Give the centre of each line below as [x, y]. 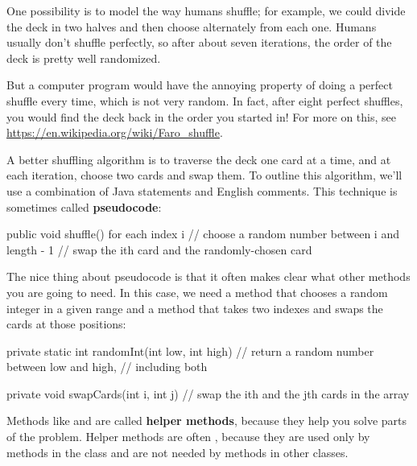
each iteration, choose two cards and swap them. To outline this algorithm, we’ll [204, 175]
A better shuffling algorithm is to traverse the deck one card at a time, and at [199, 159]
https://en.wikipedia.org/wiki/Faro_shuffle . [115, 132]
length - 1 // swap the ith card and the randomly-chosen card [159, 249]
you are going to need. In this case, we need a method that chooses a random [197, 292]
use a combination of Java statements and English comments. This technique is [202, 190]
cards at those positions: [66, 324]
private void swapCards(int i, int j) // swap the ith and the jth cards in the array [208, 393]
